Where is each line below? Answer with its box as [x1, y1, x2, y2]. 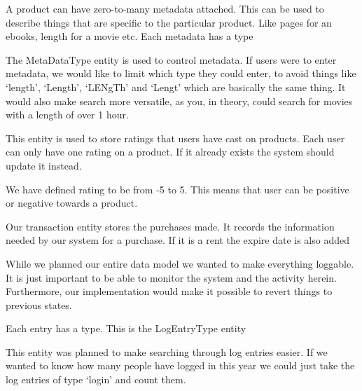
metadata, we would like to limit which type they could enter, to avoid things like [6, 66, 356, 81]
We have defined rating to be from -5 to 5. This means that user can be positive [6, 181, 349, 196]
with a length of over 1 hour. [6, 107, 129, 122]
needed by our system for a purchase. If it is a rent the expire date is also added [6, 233, 350, 247]
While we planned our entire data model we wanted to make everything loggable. [6, 256, 354, 270]
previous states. [6, 297, 72, 312]
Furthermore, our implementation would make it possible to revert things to [6, 284, 333, 299]
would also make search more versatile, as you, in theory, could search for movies [6, 93, 353, 108]
